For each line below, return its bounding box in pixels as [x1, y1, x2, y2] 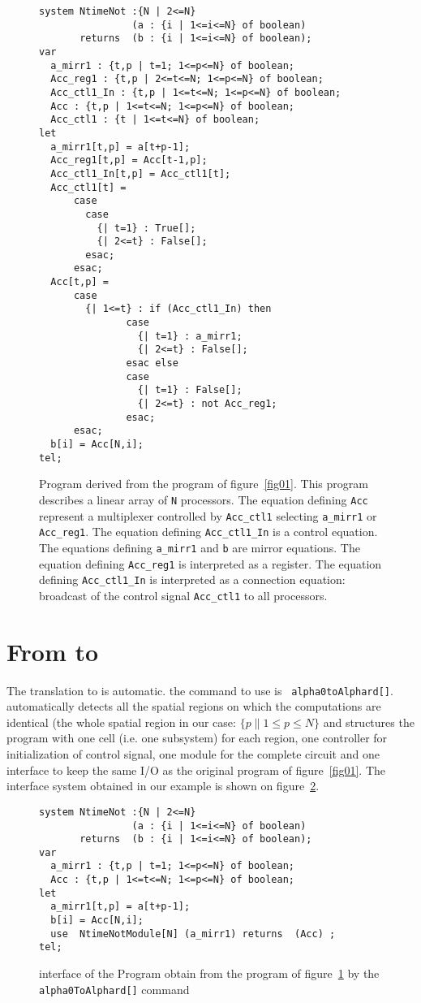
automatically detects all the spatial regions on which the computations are [6, 698, 381, 715]
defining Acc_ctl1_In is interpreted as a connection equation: [39, 571, 346, 588]
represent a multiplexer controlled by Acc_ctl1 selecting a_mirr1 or [39, 507, 377, 524]
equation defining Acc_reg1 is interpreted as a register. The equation [39, 555, 382, 572]
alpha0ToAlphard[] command [39, 980, 190, 997]
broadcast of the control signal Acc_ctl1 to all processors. [39, 586, 328, 603]
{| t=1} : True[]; [97, 222, 196, 234]
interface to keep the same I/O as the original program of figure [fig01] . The [6, 761, 386, 778]
